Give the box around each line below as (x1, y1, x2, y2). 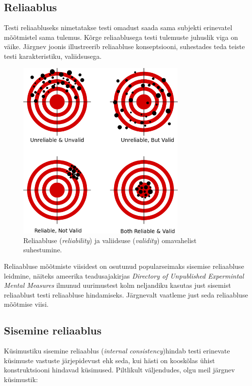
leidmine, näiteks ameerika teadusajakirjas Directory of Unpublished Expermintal (4, 270, 244, 281)
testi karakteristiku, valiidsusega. (4, 51, 102, 61)
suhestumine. (23, 245, 62, 255)
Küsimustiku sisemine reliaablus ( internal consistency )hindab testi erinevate (4, 346, 230, 356)
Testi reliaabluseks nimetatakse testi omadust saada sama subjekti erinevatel (4, 22, 233, 33)
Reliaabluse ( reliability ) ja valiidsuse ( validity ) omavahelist (23, 235, 197, 245)
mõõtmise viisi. (4, 299, 49, 309)
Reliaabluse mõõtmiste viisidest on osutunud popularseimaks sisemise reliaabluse (4, 261, 244, 271)
